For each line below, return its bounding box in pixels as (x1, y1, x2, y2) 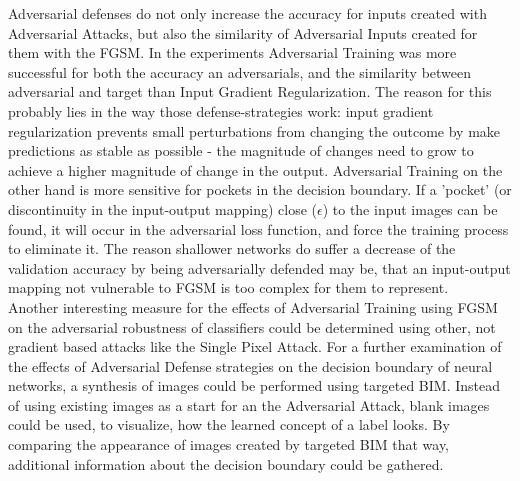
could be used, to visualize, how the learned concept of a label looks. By (8, 414, 450, 435)
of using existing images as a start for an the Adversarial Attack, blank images (8, 394, 490, 415)
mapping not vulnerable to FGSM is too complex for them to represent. (8, 277, 449, 298)
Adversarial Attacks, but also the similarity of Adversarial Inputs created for (8, 22, 478, 43)
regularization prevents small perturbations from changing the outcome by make (8, 120, 501, 141)
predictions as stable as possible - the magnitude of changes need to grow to (8, 140, 474, 161)
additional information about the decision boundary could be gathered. (8, 453, 444, 474)
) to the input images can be (322, 198, 498, 219)
